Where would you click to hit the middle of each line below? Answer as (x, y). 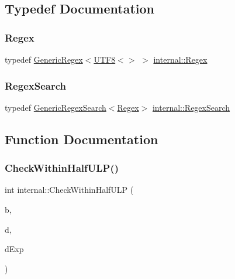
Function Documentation (82, 139)
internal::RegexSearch (191, 107)
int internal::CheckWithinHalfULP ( (69, 190)
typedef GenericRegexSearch (56, 107)
